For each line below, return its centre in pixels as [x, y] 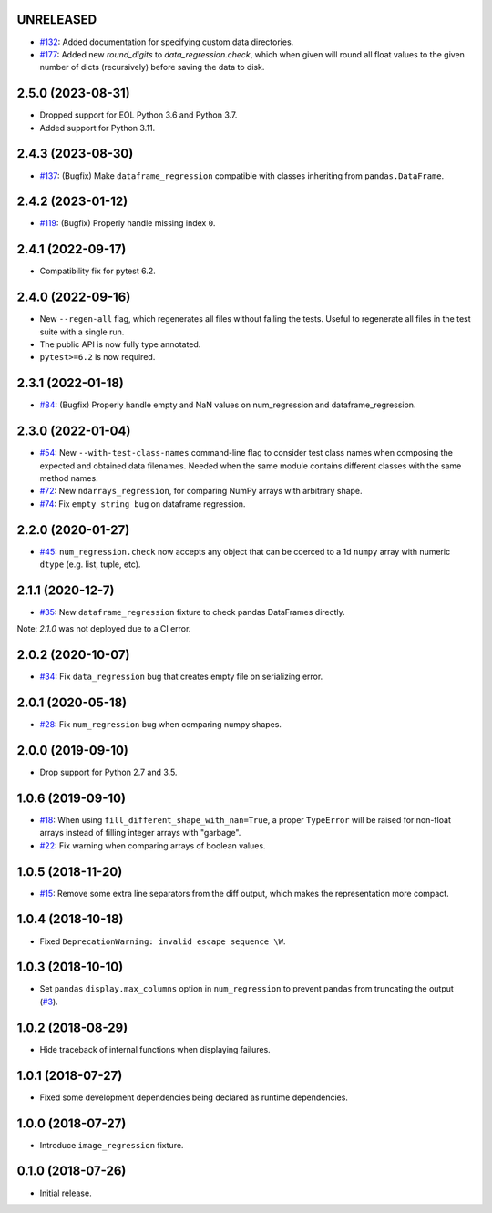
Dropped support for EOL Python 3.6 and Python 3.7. [138, 115]
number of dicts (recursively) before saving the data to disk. [152, 67]
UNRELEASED [57, 20]
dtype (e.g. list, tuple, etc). [90, 564]
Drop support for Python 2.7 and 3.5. [108, 772]
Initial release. [66, 1193]
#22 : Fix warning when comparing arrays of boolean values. [153, 845]
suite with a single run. [82, 332]
